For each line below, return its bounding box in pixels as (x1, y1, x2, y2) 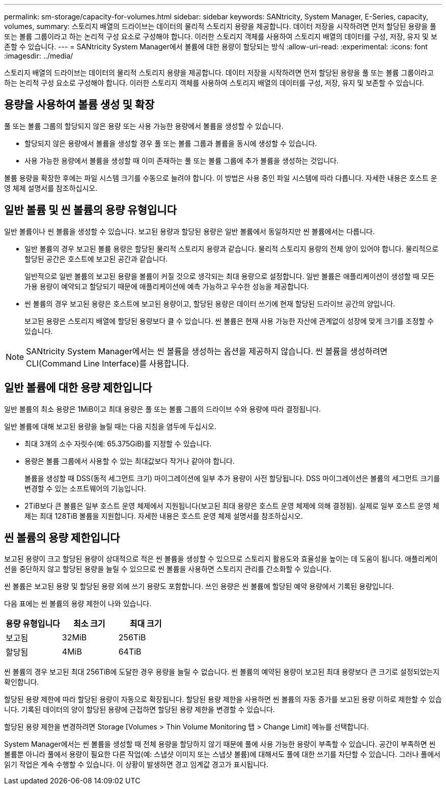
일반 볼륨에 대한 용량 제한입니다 (4, 381, 152, 394)
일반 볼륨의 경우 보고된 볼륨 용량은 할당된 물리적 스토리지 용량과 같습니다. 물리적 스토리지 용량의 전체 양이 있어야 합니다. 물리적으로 (24, 244, 439, 253)
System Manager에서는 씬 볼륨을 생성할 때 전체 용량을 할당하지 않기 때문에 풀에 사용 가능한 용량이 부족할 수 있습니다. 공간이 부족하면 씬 (4, 740, 436, 749)
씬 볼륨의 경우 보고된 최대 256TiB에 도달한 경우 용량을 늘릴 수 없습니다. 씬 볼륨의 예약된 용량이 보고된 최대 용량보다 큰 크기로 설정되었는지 (4, 667, 440, 677)
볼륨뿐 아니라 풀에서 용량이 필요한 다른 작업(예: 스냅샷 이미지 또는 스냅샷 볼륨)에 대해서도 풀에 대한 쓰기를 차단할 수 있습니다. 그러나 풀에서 (4, 750, 440, 759)
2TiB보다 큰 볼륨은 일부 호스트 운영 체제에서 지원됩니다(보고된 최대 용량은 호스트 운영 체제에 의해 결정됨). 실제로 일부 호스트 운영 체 (24, 501, 439, 510)
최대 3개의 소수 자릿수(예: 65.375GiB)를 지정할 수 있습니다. (24, 439, 212, 448)
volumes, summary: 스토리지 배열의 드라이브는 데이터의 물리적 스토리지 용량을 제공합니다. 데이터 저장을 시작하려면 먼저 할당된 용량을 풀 (4, 22, 436, 31)
